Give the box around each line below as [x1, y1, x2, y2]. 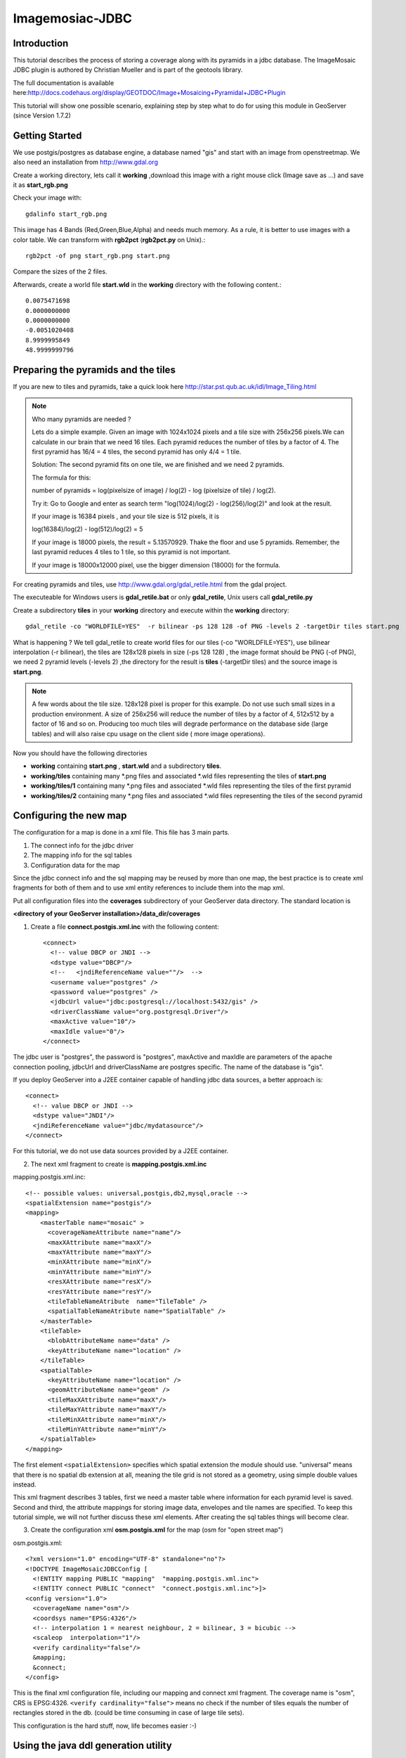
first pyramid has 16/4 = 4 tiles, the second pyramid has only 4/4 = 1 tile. [32, 447, 242, 456]
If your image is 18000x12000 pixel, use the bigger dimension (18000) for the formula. [32, 560, 281, 569]
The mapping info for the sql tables [30, 851, 133, 859]
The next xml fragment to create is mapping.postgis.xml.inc [30, 1160, 207, 1168]
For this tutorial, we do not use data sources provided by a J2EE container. [13, 1147, 229, 1155]
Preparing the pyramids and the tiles [13, 364, 176, 376]
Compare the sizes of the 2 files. [13, 267, 107, 276]
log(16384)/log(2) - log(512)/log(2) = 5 [32, 525, 143, 534]
